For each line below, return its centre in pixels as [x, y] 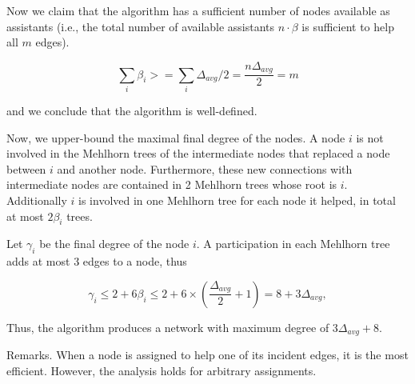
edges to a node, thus [135, 261]
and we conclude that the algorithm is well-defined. [132, 110]
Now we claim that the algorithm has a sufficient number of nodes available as [198, 10]
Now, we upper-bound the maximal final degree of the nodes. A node [176, 137]
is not [370, 137]
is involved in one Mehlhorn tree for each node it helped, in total [237, 200]
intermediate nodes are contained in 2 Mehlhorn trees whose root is [172, 184]
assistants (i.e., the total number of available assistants [141, 26]
